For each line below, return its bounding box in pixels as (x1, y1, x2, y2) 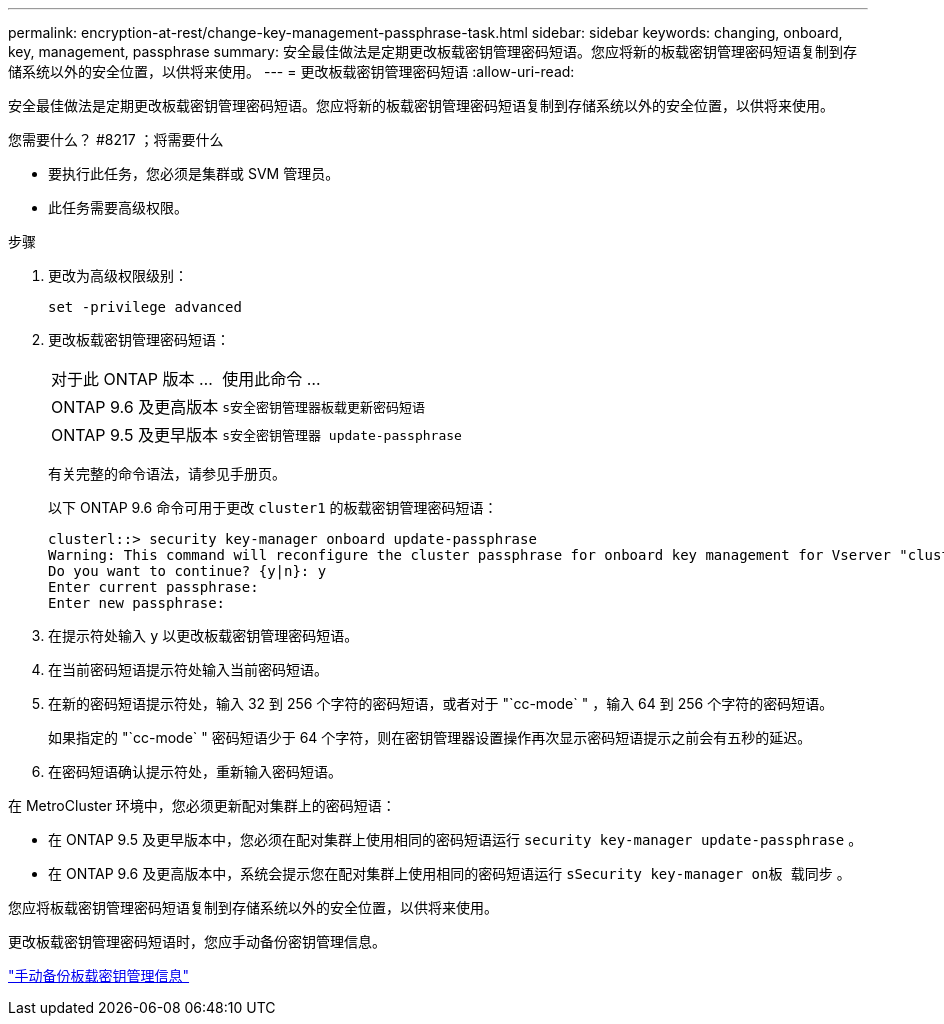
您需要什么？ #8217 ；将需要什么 (8, 131, 224, 148)
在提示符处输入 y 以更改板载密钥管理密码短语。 (48, 627, 359, 644)
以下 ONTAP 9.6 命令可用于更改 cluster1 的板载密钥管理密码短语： (48, 499, 498, 516)
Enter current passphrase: (48, 579, 259, 595)
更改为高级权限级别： (48, 267, 188, 284)
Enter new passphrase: (48, 595, 226, 611)
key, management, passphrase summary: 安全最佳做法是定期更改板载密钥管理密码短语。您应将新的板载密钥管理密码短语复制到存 (8, 43, 857, 60)
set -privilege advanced (48, 299, 242, 315)
